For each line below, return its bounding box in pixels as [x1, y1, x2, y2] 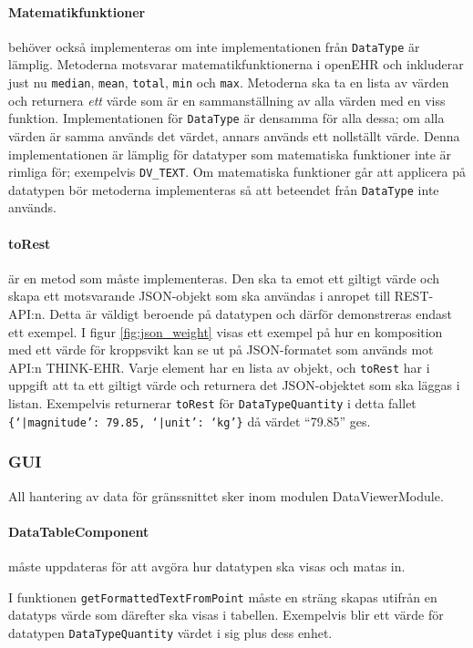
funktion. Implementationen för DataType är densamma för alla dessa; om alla [8, 108, 445, 128]
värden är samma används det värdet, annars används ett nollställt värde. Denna [8, 126, 460, 145]
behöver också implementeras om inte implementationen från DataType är [8, 36, 420, 56]
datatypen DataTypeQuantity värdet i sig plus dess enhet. [8, 622, 333, 642]
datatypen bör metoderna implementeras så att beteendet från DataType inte [8, 180, 439, 199]
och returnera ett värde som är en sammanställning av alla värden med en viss [8, 90, 446, 109]
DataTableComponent [8, 521, 149, 540]
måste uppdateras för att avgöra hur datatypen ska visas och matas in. [8, 556, 406, 575]
